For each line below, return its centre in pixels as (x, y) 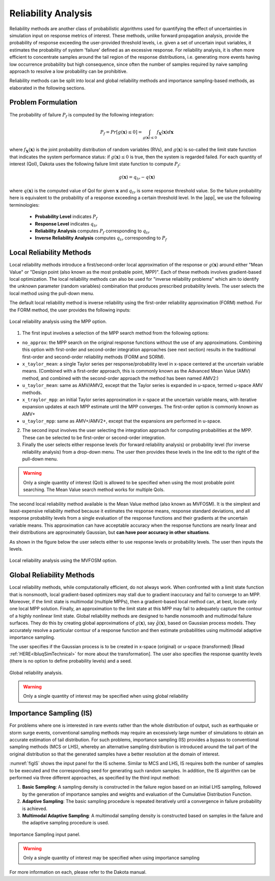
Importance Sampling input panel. (45, 834)
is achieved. (35, 809)
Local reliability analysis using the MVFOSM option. (63, 560)
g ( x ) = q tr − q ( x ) (137, 178)
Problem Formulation (43, 102)
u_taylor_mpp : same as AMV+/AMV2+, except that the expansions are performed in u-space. (122, 421)
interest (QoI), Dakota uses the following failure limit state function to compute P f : (95, 165)
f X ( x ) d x (165, 133)
